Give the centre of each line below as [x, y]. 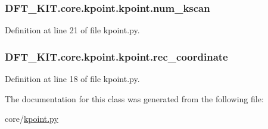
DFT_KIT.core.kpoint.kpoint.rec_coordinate [116, 56]
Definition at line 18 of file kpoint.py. [72, 79]
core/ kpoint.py [32, 119]
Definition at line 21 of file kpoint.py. [72, 30]
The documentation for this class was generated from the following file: [134, 98]
